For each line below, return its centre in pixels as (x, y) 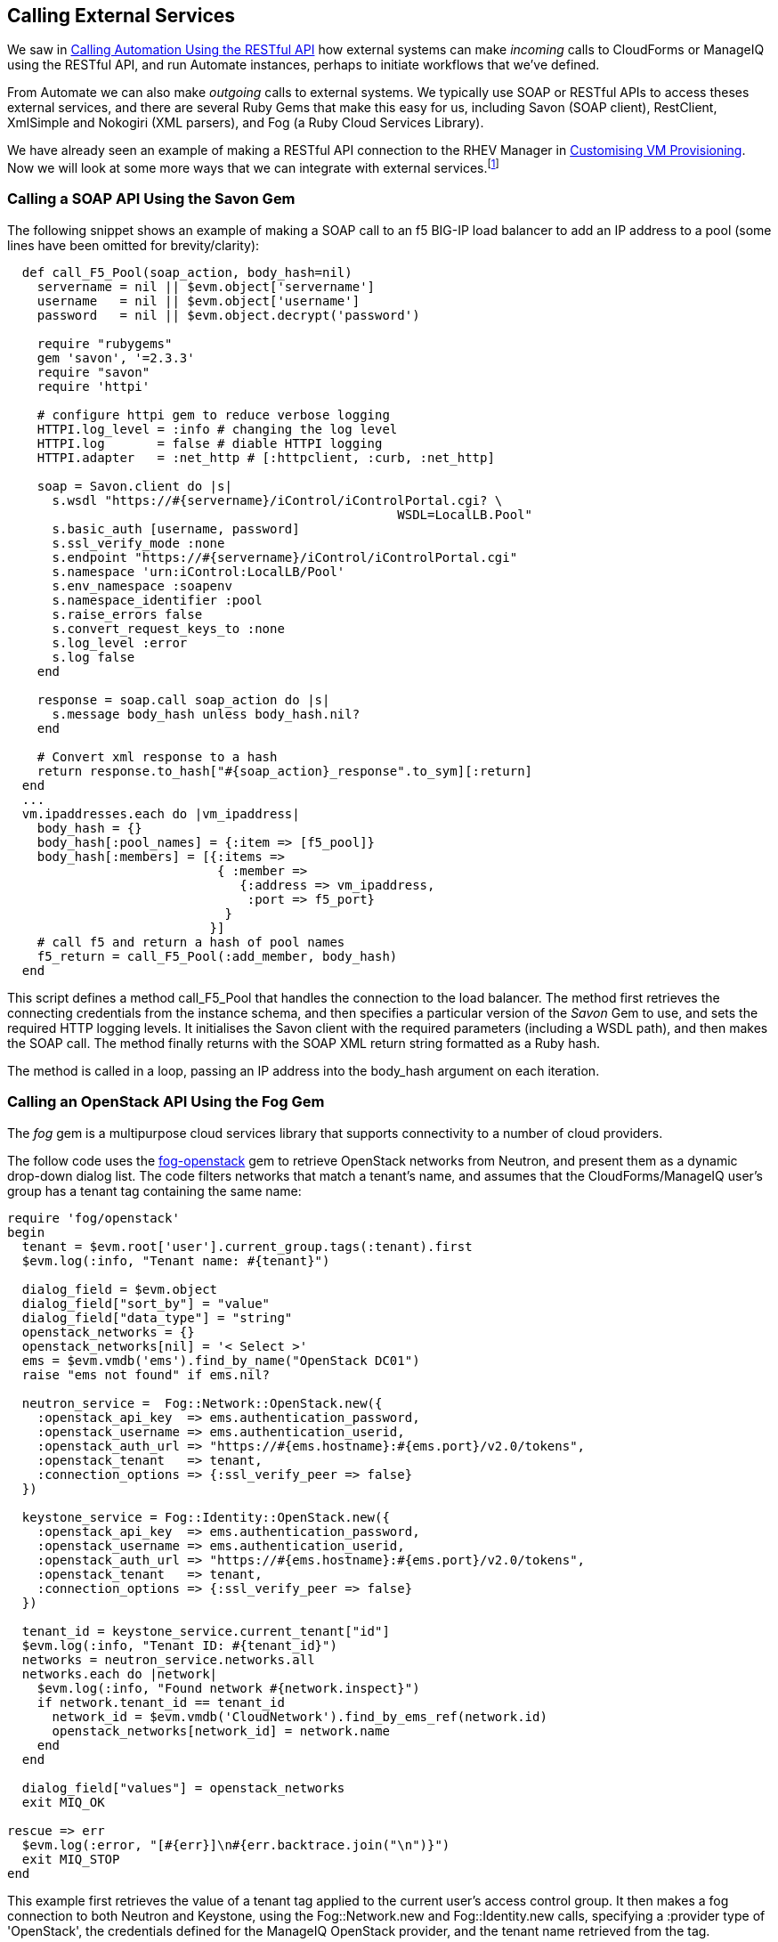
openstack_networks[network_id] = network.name (221, 1731)
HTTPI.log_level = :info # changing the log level (217, 429)
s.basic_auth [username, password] (176, 528)
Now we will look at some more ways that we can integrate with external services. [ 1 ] (253, 167)
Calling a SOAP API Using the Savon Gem (151, 199)
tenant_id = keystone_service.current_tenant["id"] (206, 1631)
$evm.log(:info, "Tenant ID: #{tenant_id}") (179, 1645)
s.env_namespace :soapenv (142, 585)
